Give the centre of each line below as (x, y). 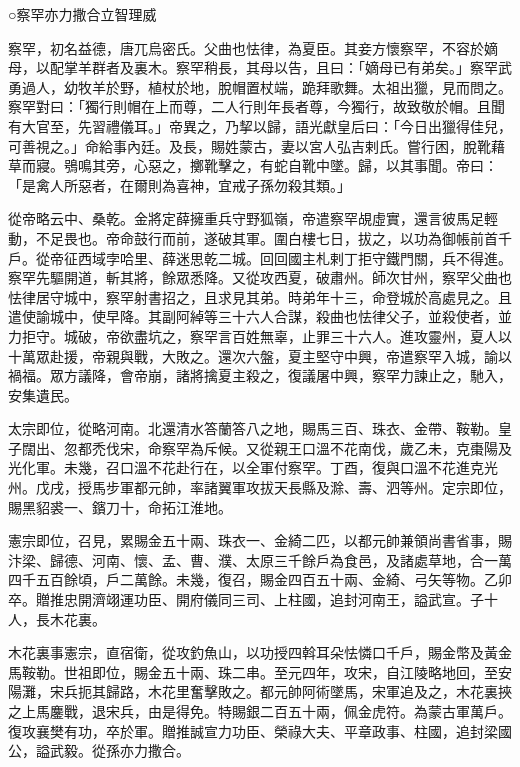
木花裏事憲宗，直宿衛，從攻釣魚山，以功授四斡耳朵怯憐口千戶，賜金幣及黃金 (260, 652)
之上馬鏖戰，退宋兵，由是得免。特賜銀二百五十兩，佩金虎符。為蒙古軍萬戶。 (260, 711)
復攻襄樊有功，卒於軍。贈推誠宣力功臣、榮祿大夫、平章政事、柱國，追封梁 (253, 730)
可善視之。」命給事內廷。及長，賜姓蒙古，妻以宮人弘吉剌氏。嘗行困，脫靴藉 (256, 145)
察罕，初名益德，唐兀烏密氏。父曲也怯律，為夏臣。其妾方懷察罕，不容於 (246, 47)
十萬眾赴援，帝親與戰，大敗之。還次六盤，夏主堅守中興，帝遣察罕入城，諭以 (260, 355)
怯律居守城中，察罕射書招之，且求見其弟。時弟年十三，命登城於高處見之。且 (260, 296)
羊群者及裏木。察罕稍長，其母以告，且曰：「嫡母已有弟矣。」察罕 (287, 67)
